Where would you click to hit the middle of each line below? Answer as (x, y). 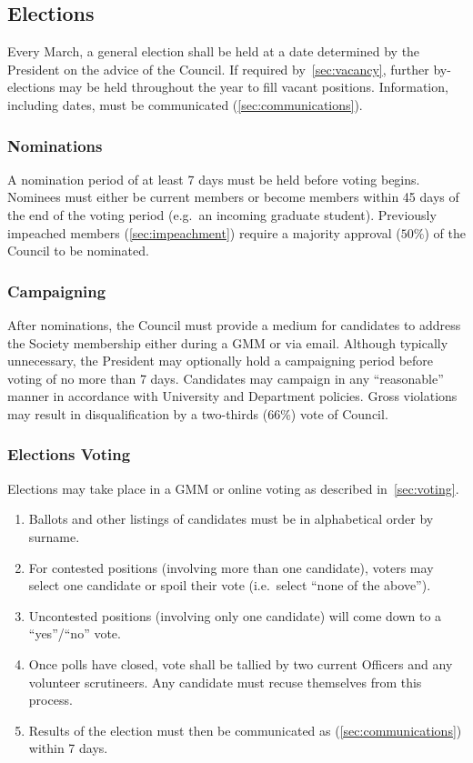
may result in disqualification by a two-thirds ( (138, 413)
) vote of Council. (339, 413)
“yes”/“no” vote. (75, 633)
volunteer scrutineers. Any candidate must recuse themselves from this (225, 682)
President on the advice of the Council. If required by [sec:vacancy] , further (218, 69)
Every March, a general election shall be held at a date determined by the (214, 51)
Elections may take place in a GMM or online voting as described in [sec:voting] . (233, 488)
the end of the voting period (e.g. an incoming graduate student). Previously (222, 214)
